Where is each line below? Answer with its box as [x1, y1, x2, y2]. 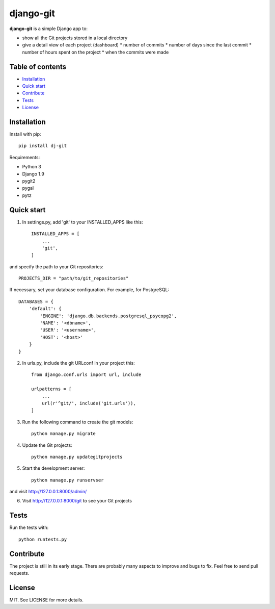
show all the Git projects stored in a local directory [22, 35, 128, 41]
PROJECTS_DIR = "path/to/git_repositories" [18, 275, 129, 282]
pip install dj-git [18, 143, 67, 149]
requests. [9, 570, 30, 576]
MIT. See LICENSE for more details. [9, 597, 84, 603]
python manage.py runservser [31, 477, 104, 483]
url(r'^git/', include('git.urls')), [41, 400, 136, 406]
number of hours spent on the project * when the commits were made [22, 49, 169, 55]
